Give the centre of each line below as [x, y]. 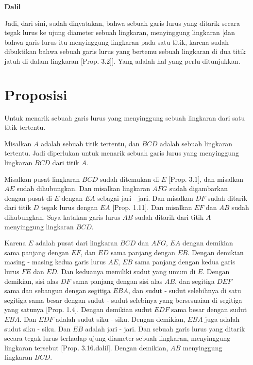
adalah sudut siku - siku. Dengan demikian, [120, 319]
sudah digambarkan [199, 188]
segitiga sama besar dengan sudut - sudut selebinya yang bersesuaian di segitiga [123, 300]
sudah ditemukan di [129, 179]
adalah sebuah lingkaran [196, 143]
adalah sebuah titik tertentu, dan [90, 143]
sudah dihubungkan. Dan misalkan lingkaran [84, 188]
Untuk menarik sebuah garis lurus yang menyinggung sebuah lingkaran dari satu [125, 117]
